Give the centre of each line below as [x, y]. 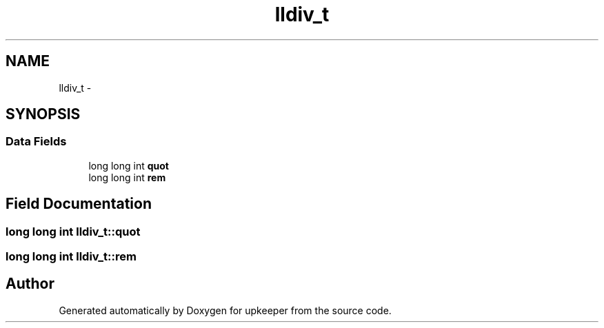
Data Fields [36, 142]
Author [30, 284]
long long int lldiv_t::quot [73, 231]
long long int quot [129, 165]
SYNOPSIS [43, 114]
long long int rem [127, 177]
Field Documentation [79, 204]
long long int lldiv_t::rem [71, 257]
